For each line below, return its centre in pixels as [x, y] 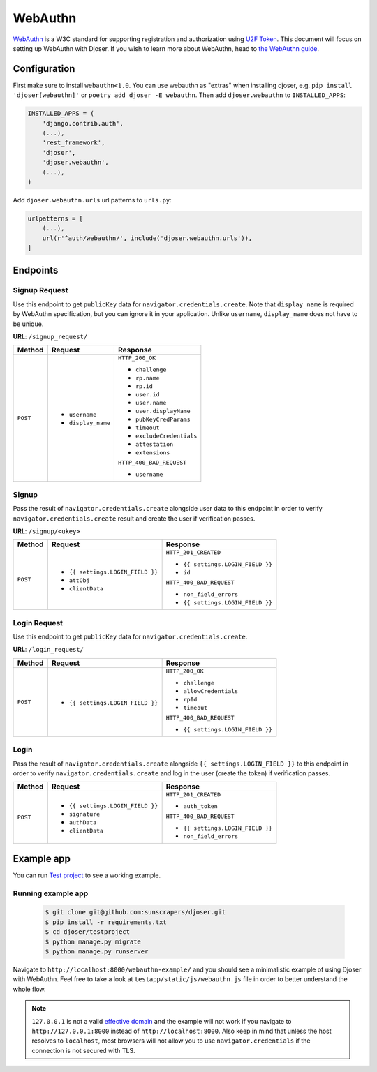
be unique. [28, 324]
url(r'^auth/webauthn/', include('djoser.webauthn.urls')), [147, 238]
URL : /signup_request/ [50, 337]
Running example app [51, 893]
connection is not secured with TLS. [83, 1050]
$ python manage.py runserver [97, 952]
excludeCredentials [166, 436]
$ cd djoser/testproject [88, 932]
